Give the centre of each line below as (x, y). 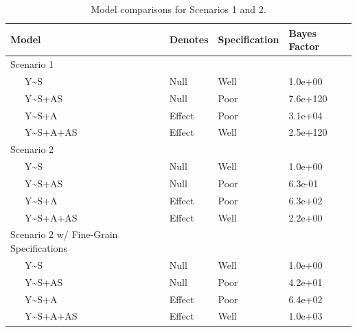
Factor (304, 46)
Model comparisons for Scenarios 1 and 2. (178, 9)
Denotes (189, 39)
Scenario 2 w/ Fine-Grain (64, 234)
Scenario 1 (32, 64)
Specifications (39, 248)
